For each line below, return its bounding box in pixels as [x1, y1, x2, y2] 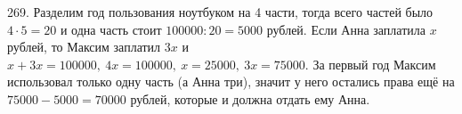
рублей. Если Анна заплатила [266, 20, 426, 38]
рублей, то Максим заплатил [7, 37, 161, 56]
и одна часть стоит [60, 20, 162, 38]
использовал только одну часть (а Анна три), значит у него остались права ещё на [7, 72, 455, 91]
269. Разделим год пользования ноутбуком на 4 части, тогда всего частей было [7, 3, 434, 20]
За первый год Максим [312, 54, 436, 73]
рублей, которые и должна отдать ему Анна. [130, 89, 370, 108]
